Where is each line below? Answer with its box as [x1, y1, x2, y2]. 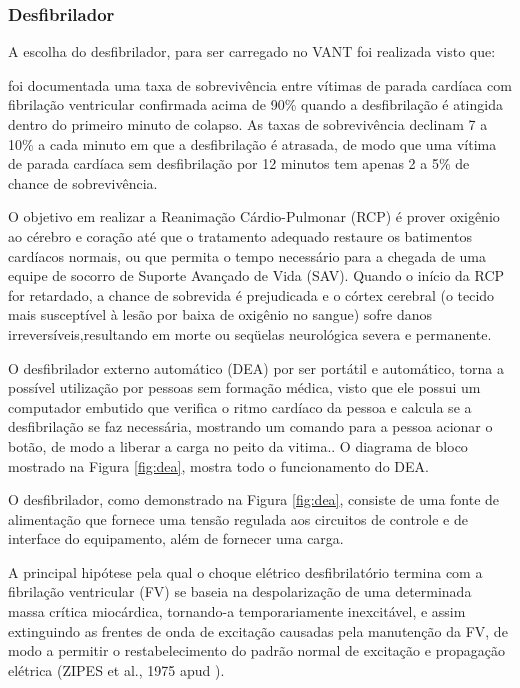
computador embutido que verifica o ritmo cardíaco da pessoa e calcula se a [8, 396, 472, 417]
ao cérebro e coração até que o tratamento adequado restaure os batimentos [8, 225, 472, 246]
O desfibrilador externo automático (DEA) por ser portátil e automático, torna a [8, 357, 504, 378]
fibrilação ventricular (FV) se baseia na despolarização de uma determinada [8, 581, 472, 602]
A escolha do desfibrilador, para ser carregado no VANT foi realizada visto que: [8, 41, 496, 62]
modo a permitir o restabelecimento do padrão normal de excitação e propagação [8, 640, 505, 661]
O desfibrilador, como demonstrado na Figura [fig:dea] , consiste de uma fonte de [8, 489, 500, 510]
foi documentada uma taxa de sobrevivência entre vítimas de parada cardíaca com [8, 74, 512, 95]
